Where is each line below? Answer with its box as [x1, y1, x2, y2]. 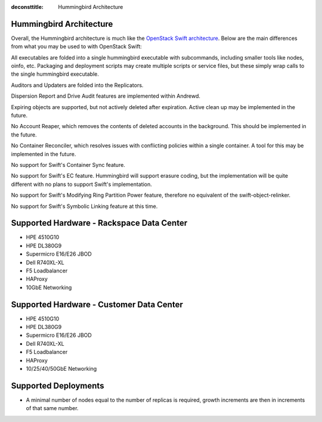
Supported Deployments [11, 380, 104, 390]
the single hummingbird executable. [11, 70, 100, 77]
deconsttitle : [11, 4, 44, 10]
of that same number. [26, 405, 79, 412]
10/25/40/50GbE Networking [26, 365, 97, 373]
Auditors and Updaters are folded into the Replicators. [11, 81, 144, 89]
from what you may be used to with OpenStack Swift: [11, 43, 143, 50]
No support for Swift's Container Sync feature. [11, 161, 125, 168]
